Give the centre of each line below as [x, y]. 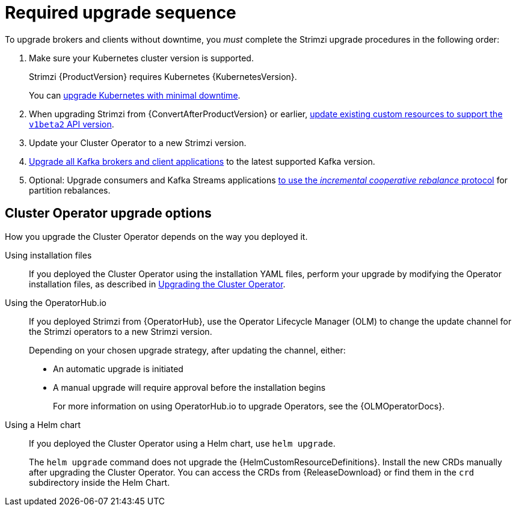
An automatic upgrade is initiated [118, 369]
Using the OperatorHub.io [56, 302]
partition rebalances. [70, 190]
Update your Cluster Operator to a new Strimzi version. [138, 142]
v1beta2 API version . [72, 124]
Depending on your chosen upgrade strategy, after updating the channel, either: [187, 350]
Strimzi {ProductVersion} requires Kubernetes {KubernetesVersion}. [163, 76]
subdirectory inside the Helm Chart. [100, 482]
